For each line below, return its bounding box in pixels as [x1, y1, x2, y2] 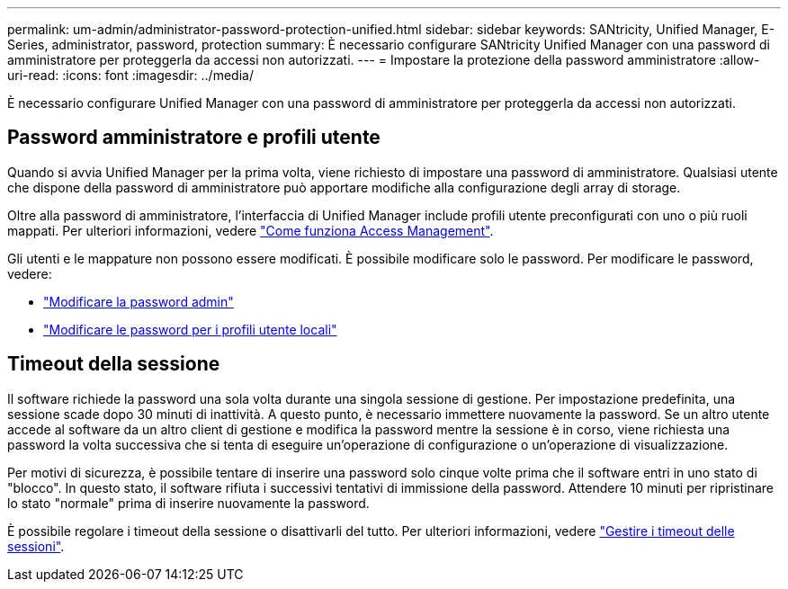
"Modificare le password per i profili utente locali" [43, 321, 337, 337]
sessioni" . [7, 538, 65, 554]
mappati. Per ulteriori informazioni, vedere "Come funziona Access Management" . [7, 222, 494, 238]
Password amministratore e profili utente [7, 126, 381, 149]
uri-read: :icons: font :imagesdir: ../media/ [7, 67, 254, 83]
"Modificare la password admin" [43, 293, 234, 309]
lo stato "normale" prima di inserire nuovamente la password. [7, 495, 370, 511]
